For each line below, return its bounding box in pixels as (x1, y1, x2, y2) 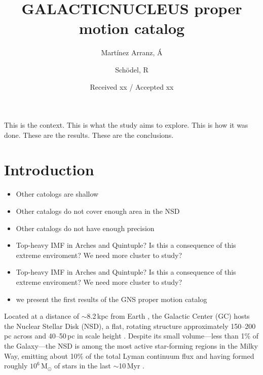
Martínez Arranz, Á (101, 47, 163, 58)
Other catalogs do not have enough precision (16, 222, 155, 233)
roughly (4, 360, 28, 371)
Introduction (4, 159, 94, 180)
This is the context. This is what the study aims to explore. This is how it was (4, 120, 248, 130)
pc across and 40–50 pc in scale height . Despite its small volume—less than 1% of (4, 330, 259, 341)
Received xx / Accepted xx (90, 81, 174, 92)
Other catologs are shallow (16, 189, 99, 199)
